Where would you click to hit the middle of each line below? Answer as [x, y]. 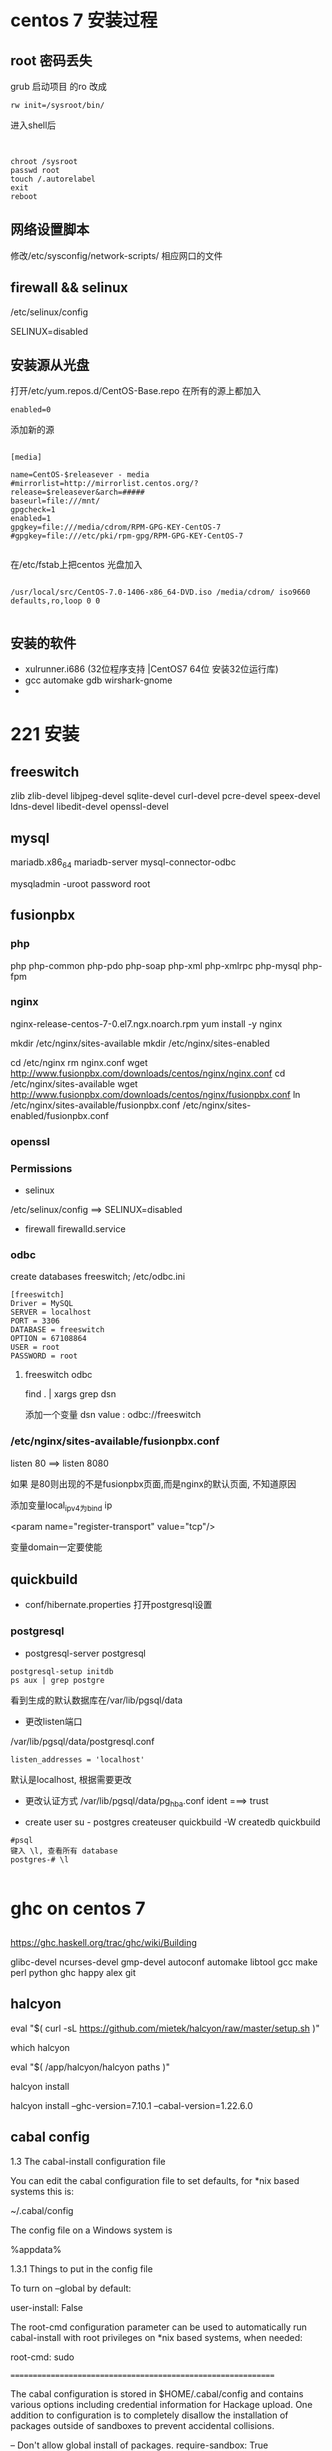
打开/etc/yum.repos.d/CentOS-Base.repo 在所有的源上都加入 [136, 391]
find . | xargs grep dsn [70, 1394]
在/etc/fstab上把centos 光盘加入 [76, 565]
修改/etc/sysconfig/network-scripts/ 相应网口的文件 [116, 255]
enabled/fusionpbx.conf [60, 1115]
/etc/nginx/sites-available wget [74, 1083]
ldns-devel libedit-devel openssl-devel [89, 807]
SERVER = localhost [51, 1312]
